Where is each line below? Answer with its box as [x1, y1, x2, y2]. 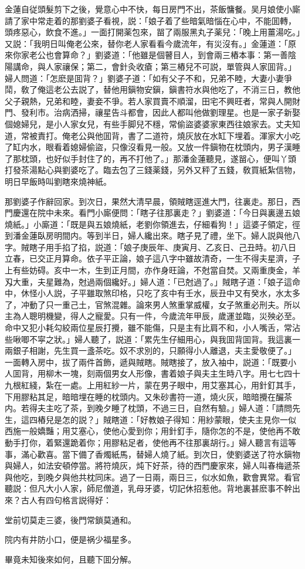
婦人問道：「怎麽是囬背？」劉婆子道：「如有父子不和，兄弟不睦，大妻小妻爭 [5, 72, 292, 84]
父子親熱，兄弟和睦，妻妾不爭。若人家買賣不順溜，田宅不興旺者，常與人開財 [5, 94, 300, 107]
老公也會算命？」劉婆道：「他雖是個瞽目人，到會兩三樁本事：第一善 [29, 49, 288, 61]
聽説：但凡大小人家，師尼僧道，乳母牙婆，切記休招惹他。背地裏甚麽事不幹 [5, 482, 292, 495]
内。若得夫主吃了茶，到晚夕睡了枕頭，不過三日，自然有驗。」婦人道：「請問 [5, 402, 292, 414]
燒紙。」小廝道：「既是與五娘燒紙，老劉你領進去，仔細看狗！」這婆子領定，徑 [5, 218, 300, 230]
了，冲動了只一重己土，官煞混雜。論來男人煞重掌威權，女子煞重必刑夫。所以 [5, 298, 300, 310]
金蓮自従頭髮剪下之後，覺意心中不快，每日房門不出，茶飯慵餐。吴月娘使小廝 [5, 3, 300, 15]
